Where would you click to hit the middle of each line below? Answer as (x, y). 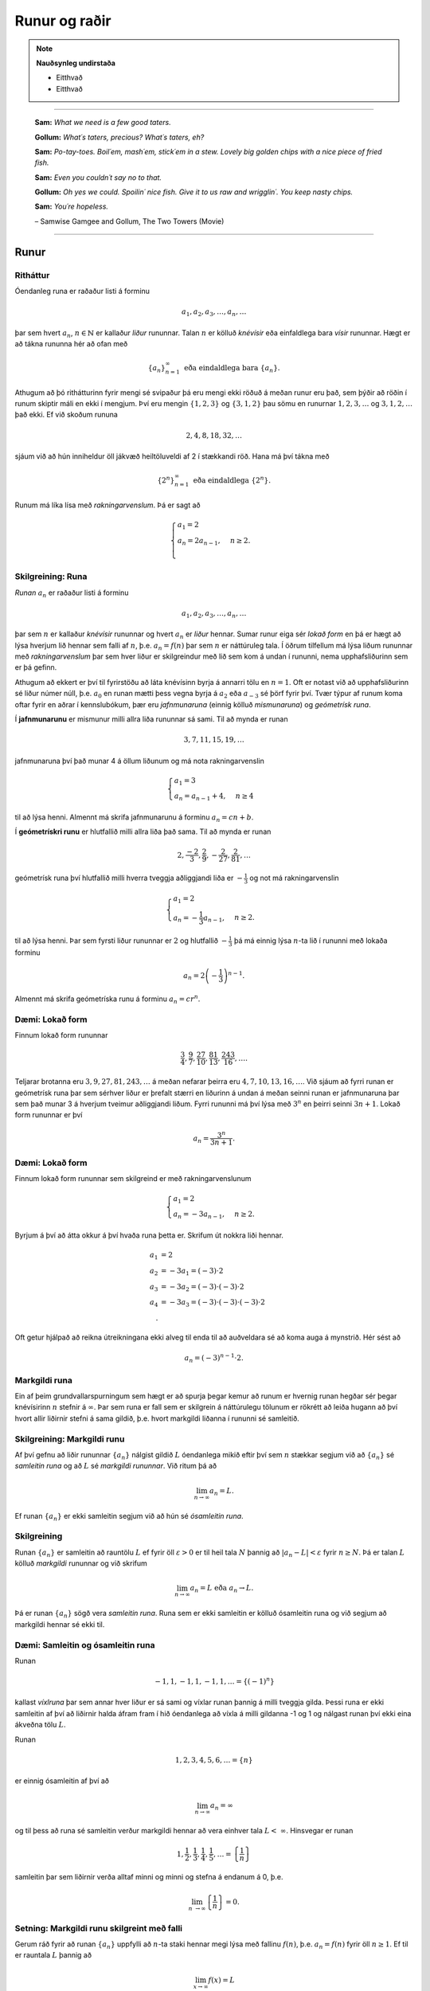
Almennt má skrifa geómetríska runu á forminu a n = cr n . (107, 999)
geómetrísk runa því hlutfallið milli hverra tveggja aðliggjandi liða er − (129, 878)
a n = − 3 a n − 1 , (199, 1215)
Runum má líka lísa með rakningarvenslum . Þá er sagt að (107, 505)
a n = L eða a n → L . (222, 1589)
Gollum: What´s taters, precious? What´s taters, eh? (119, 137)
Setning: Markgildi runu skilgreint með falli (99, 1928)
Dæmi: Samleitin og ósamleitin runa (85, 1645)
